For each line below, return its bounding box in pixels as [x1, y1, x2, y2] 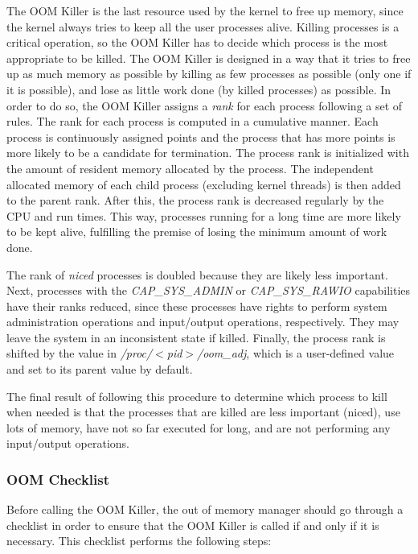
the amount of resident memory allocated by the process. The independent [6, 159, 374, 176]
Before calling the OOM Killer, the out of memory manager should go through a [6, 501, 404, 518]
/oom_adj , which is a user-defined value [197, 345, 395, 362]
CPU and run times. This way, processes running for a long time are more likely [6, 207, 401, 224]
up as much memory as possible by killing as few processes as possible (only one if [6, 65, 412, 82]
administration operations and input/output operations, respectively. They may [6, 313, 400, 330]
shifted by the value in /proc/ [6, 345, 153, 362]
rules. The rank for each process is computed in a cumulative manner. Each [6, 113, 379, 130]
